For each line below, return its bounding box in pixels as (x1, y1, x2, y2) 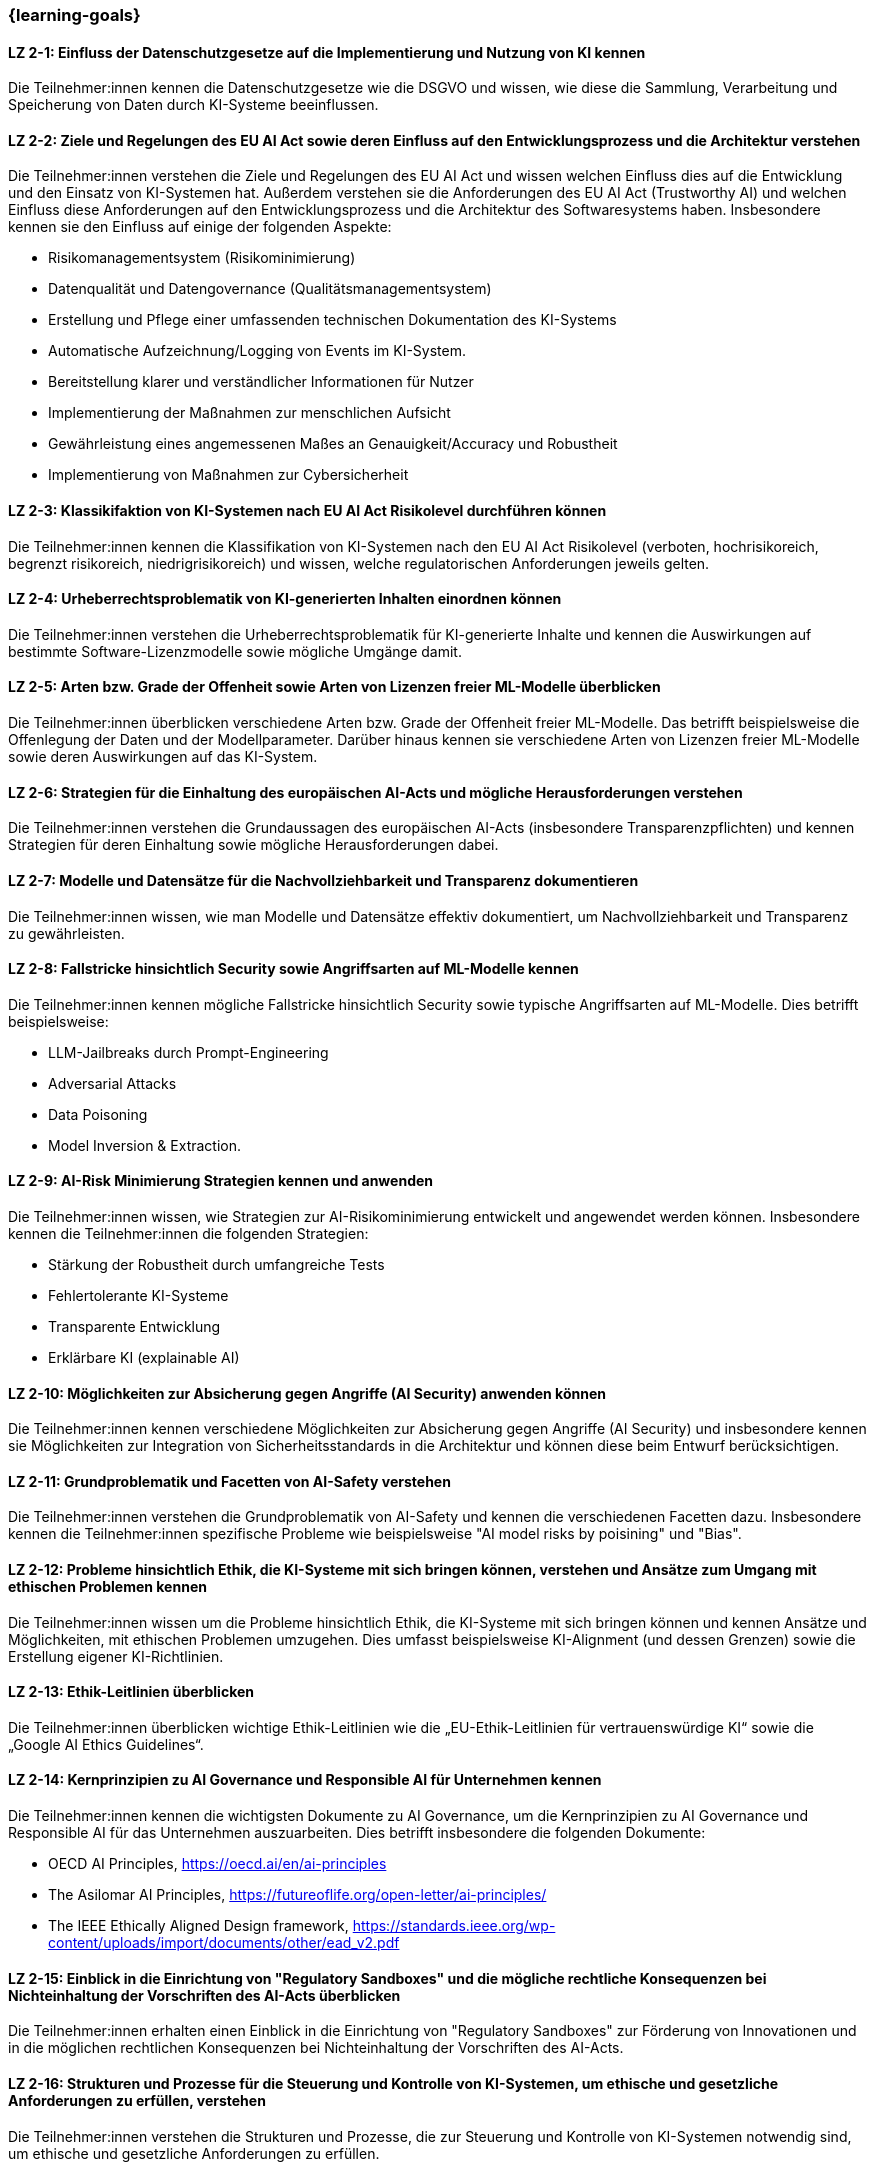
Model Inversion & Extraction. (48, 1136, 242, 1154)
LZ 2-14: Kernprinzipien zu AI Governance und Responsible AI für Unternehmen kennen (8, 1771, 602, 1789)
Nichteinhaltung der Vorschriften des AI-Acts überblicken (8, 1986, 401, 2004)
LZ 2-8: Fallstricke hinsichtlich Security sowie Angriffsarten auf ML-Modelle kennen (8, 960, 579, 978)
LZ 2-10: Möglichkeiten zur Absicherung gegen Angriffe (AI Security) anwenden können (8, 1384, 606, 1402)
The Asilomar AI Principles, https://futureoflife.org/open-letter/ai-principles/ (48, 1886, 547, 1904)
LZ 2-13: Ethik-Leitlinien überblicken (8, 1683, 254, 1701)
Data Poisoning (48, 1105, 148, 1123)
